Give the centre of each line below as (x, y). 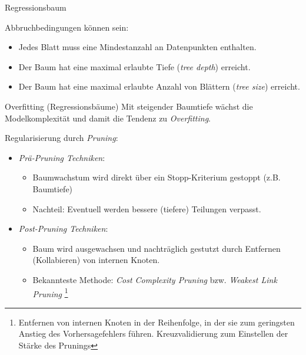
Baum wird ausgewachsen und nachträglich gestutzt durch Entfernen (157, 248)
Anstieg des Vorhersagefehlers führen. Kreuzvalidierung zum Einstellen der (153, 333)
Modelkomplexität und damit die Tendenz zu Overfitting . (108, 118)
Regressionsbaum (36, 7)
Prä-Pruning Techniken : (62, 157)
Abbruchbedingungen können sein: (67, 27)
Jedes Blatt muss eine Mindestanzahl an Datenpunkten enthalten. (137, 47)
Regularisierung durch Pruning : (61, 138)
